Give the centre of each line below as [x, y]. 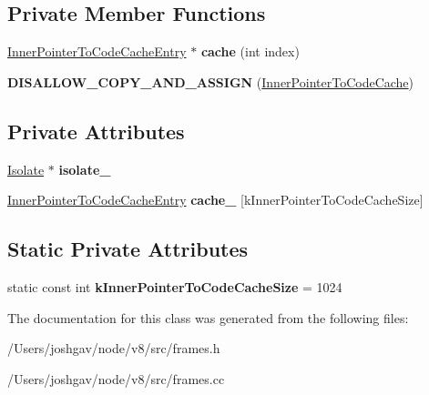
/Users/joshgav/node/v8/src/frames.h [114, 348]
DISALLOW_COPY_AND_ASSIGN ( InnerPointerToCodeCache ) [211, 81]
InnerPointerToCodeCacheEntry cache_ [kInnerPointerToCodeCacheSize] [215, 200]
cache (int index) [250, 51]
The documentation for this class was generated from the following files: [208, 317]
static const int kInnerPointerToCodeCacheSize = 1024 [175, 286]
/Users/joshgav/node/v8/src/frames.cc [116, 378]
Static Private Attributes [128, 249]
